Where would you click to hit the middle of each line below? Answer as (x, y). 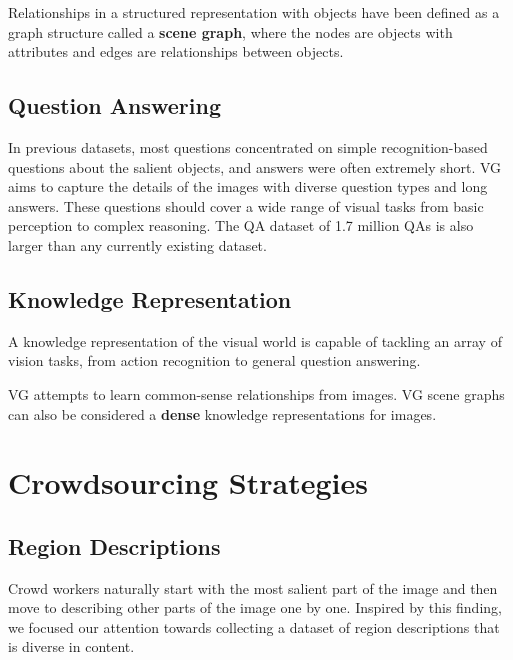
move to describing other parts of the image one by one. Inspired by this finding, (255, 607)
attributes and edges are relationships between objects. (176, 51)
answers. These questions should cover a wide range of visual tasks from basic (246, 205)
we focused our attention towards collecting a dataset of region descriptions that (254, 626)
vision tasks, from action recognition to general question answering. (214, 360)
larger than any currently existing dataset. (137, 244)
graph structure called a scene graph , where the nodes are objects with (230, 31)
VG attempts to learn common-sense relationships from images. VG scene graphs (256, 393)
